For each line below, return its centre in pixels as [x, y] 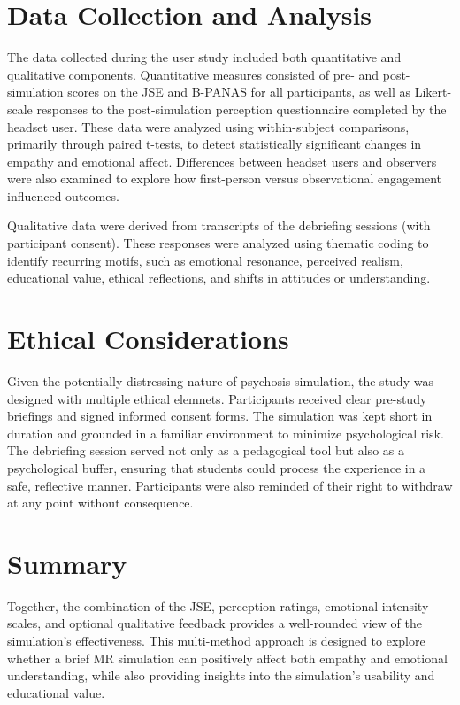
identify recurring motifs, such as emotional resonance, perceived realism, [205, 260]
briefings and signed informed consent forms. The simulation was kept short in [220, 416]
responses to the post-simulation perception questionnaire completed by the [241, 108]
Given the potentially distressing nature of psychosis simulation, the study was [220, 380]
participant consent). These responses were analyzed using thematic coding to [218, 243]
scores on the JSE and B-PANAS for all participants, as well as [239, 92]
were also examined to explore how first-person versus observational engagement [225, 178]
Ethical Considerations [148, 339]
